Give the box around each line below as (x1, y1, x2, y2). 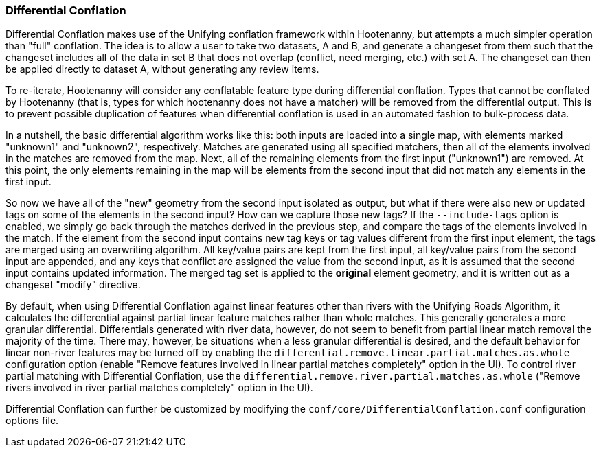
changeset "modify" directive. (5, 279, 141, 291)
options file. (5, 415, 59, 427)
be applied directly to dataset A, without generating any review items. (5, 63, 319, 75)
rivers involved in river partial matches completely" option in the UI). (5, 382, 313, 394)
